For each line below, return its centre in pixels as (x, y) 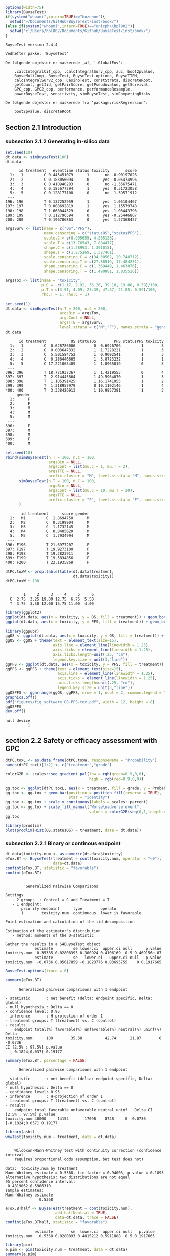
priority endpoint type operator (70, 909)
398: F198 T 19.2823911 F (47, 554)
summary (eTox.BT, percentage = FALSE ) (46, 1060)
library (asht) (20, 1132)
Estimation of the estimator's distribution (53, 931)
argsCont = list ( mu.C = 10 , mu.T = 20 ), (92, 490)
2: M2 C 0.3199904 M (50, 523)
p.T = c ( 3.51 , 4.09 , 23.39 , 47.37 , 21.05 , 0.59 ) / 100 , (99, 290)
